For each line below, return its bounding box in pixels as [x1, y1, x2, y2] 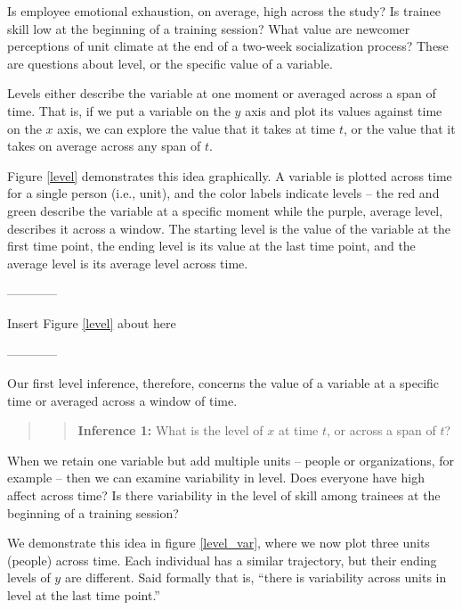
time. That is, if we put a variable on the [7, 101, 231, 120]
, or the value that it [344, 119, 456, 137]
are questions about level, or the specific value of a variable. [7, 54, 333, 72]
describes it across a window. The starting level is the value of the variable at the [7, 218, 450, 237]
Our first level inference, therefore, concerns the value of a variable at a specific [7, 374, 440, 392]
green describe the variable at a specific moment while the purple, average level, [7, 201, 443, 219]
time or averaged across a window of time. [7, 391, 238, 409]
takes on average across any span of [7, 136, 201, 155]
